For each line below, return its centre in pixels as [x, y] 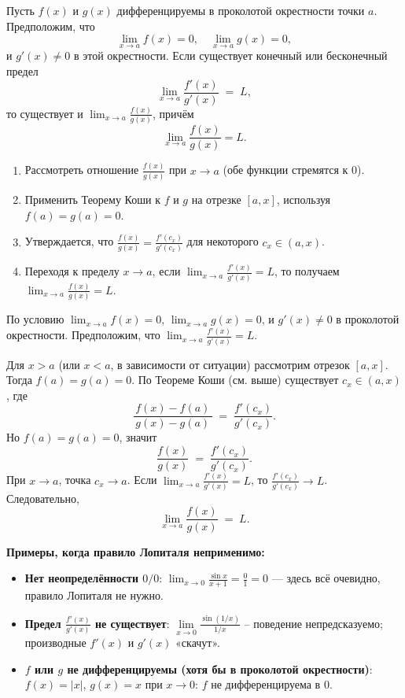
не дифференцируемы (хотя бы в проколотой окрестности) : [220, 668]
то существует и [45, 113]
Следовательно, [43, 498]
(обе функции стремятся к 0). [294, 170]
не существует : [132, 623]
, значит [138, 437]
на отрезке [216, 199]
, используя [304, 199]
